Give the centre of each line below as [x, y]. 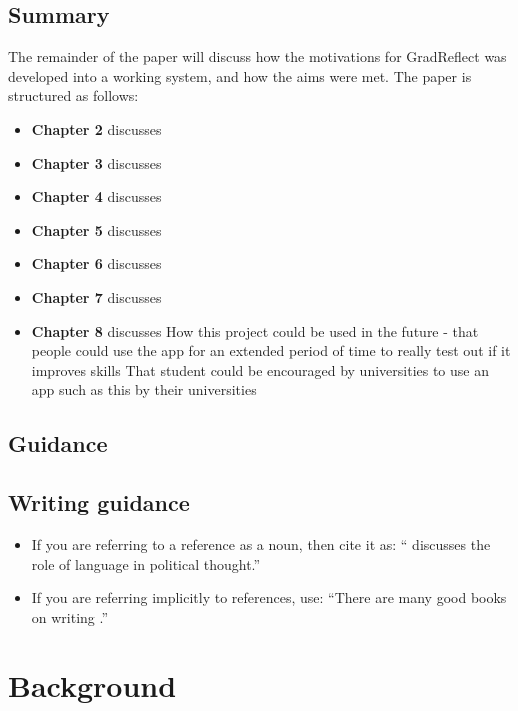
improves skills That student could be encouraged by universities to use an [260, 369]
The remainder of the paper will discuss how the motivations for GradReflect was [257, 56]
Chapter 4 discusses [96, 196]
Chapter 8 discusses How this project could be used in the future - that [255, 330]
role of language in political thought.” [146, 563]
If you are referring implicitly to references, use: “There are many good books [269, 597]
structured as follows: [73, 95]
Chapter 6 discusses [96, 263]
